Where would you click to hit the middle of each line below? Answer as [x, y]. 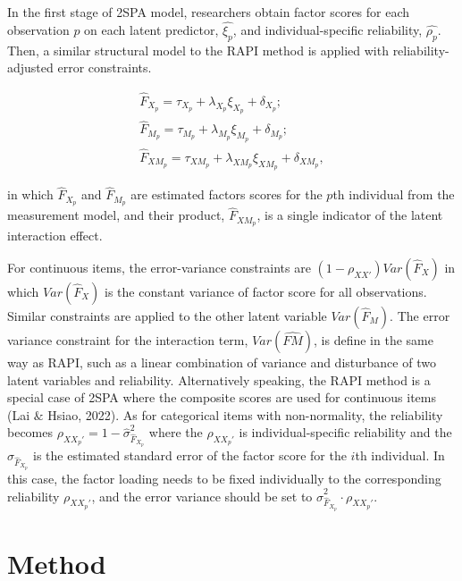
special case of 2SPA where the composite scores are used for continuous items [222, 397]
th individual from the [394, 194]
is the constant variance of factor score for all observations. [266, 291]
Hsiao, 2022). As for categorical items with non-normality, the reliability [245, 414]
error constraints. [105, 67]
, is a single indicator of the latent [350, 215]
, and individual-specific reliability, [328, 29]
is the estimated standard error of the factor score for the [189, 455]
